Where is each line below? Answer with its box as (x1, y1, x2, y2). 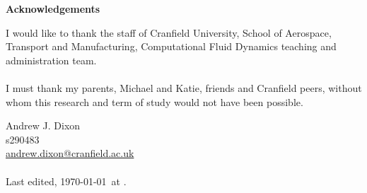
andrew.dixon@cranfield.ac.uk (6, 146, 134, 160)
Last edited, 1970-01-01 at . (6, 173, 127, 188)
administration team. (6, 52, 97, 67)
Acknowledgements (6, 1, 100, 16)
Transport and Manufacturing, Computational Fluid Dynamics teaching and (6, 39, 337, 54)
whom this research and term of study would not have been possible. (6, 94, 303, 109)
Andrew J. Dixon (6, 118, 81, 133)
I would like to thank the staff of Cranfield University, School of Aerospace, (6, 25, 332, 40)
